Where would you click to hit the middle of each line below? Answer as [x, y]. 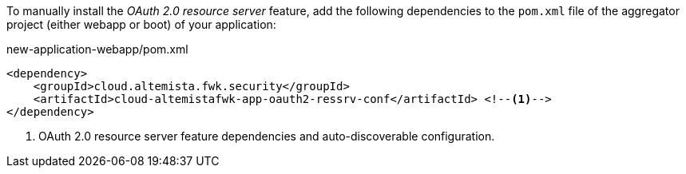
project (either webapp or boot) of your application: [141, 24]
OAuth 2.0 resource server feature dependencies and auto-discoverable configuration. [267, 136]
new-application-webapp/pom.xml [97, 49]
